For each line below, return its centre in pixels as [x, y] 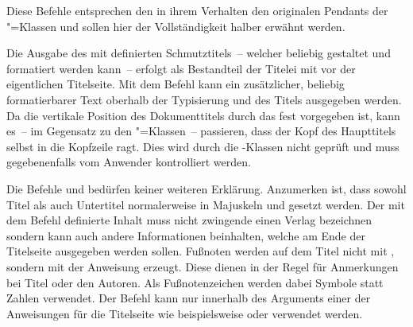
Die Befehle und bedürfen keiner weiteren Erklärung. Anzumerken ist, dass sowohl [206, 188]
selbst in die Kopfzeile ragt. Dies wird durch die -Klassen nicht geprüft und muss [203, 146]
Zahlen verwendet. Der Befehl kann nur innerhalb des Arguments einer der [189, 298]
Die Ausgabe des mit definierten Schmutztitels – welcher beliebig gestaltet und [199, 53]
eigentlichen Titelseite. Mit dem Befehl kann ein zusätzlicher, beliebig [176, 84]
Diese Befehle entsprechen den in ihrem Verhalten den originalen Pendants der [197, 10]
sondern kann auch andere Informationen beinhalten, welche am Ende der [186, 235]
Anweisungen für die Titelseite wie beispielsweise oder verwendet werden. [185, 313]
